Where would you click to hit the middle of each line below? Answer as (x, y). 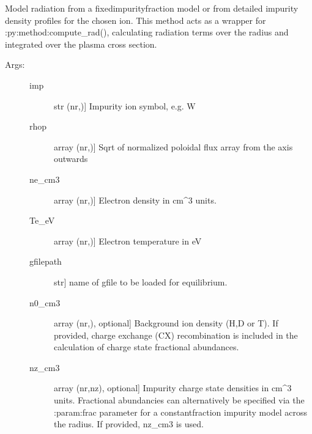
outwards (71, 159)
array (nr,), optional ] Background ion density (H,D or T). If (166, 323)
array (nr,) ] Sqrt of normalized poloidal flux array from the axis (173, 146)
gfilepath (46, 261)
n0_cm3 (45, 302)
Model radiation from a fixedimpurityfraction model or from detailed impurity (152, 8)
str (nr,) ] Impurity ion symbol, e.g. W (125, 105)
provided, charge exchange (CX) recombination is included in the (176, 335)
